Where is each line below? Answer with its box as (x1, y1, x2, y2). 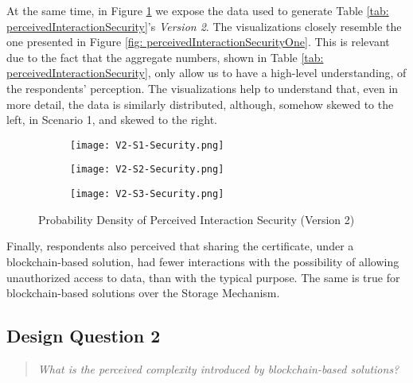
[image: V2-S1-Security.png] (70, 139, 224, 151)
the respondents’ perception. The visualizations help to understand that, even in (6, 79, 399, 96)
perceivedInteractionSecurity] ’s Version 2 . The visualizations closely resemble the (6, 17, 402, 34)
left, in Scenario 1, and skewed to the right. (6, 111, 217, 128)
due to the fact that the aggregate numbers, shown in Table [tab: (6, 48, 324, 65)
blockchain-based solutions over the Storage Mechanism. (6, 284, 280, 301)
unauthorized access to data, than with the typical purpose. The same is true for (6, 269, 400, 285)
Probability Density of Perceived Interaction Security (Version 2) (38, 211, 355, 227)
